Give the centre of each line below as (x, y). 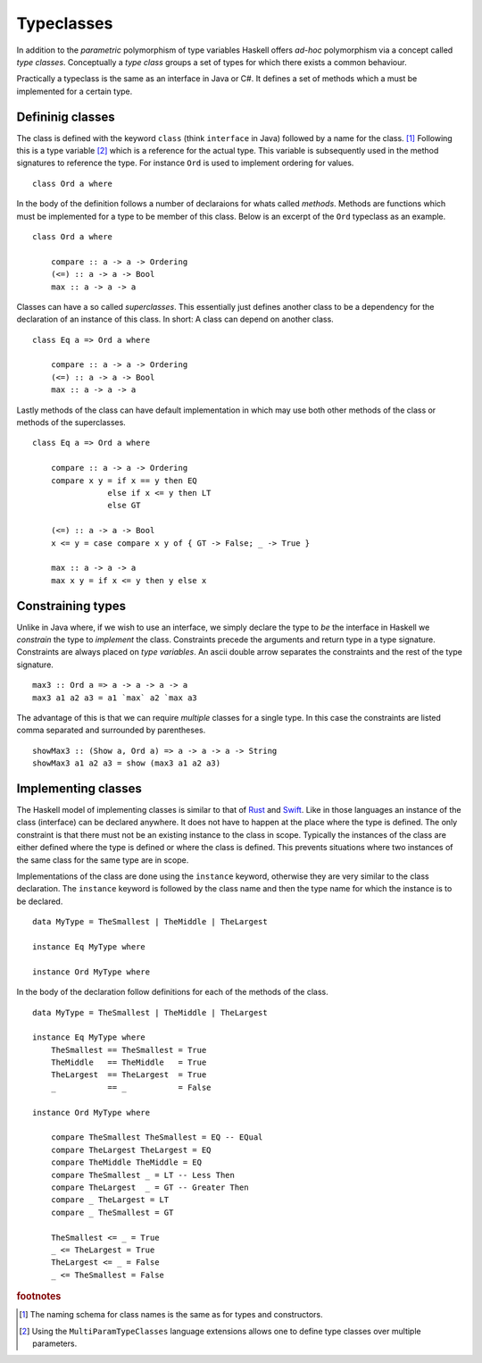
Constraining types (71, 606)
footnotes (39, 1297)
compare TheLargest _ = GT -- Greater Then (150, 1187)
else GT (124, 506)
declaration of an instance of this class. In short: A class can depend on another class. (175, 319)
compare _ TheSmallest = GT (112, 1212)
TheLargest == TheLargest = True (129, 1075)
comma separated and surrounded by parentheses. (111, 730)
